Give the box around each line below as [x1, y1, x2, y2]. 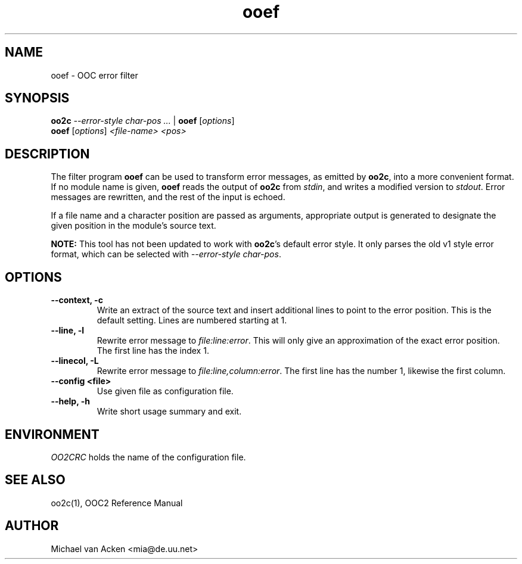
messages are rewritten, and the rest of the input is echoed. [51, 192, 285, 202]
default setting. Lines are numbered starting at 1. [97, 315, 287, 326]
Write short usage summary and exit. [97, 406, 242, 417]
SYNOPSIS [5, 91, 70, 106]
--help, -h [51, 396, 90, 407]
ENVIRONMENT [5, 426, 100, 442]
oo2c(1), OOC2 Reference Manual [51, 497, 183, 508]
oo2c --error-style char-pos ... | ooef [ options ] [51, 116, 235, 126]
